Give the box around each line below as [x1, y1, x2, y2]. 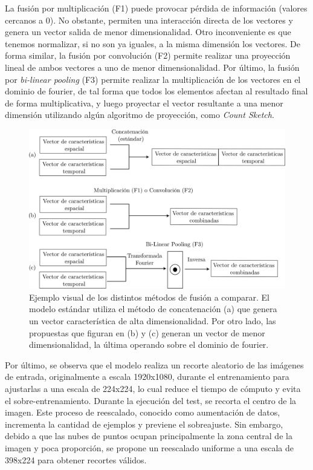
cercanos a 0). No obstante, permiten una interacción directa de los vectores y [5, 13, 293, 26]
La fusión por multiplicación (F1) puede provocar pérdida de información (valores [5, 2, 308, 14]
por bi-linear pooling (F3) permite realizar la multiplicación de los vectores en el [5, 73, 301, 85]
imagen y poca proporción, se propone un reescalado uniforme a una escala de [5, 442, 294, 454]
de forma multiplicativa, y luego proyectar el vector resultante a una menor [5, 96, 283, 109]
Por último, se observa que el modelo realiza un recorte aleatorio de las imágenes [5, 358, 304, 371]
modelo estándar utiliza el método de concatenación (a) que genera [29, 302, 277, 315]
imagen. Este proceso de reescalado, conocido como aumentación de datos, [5, 406, 280, 419]
